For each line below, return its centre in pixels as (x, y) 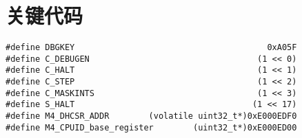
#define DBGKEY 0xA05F (151, 48)
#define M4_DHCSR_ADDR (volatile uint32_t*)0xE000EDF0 (151, 116)
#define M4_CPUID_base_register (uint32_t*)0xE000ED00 (151, 127)
